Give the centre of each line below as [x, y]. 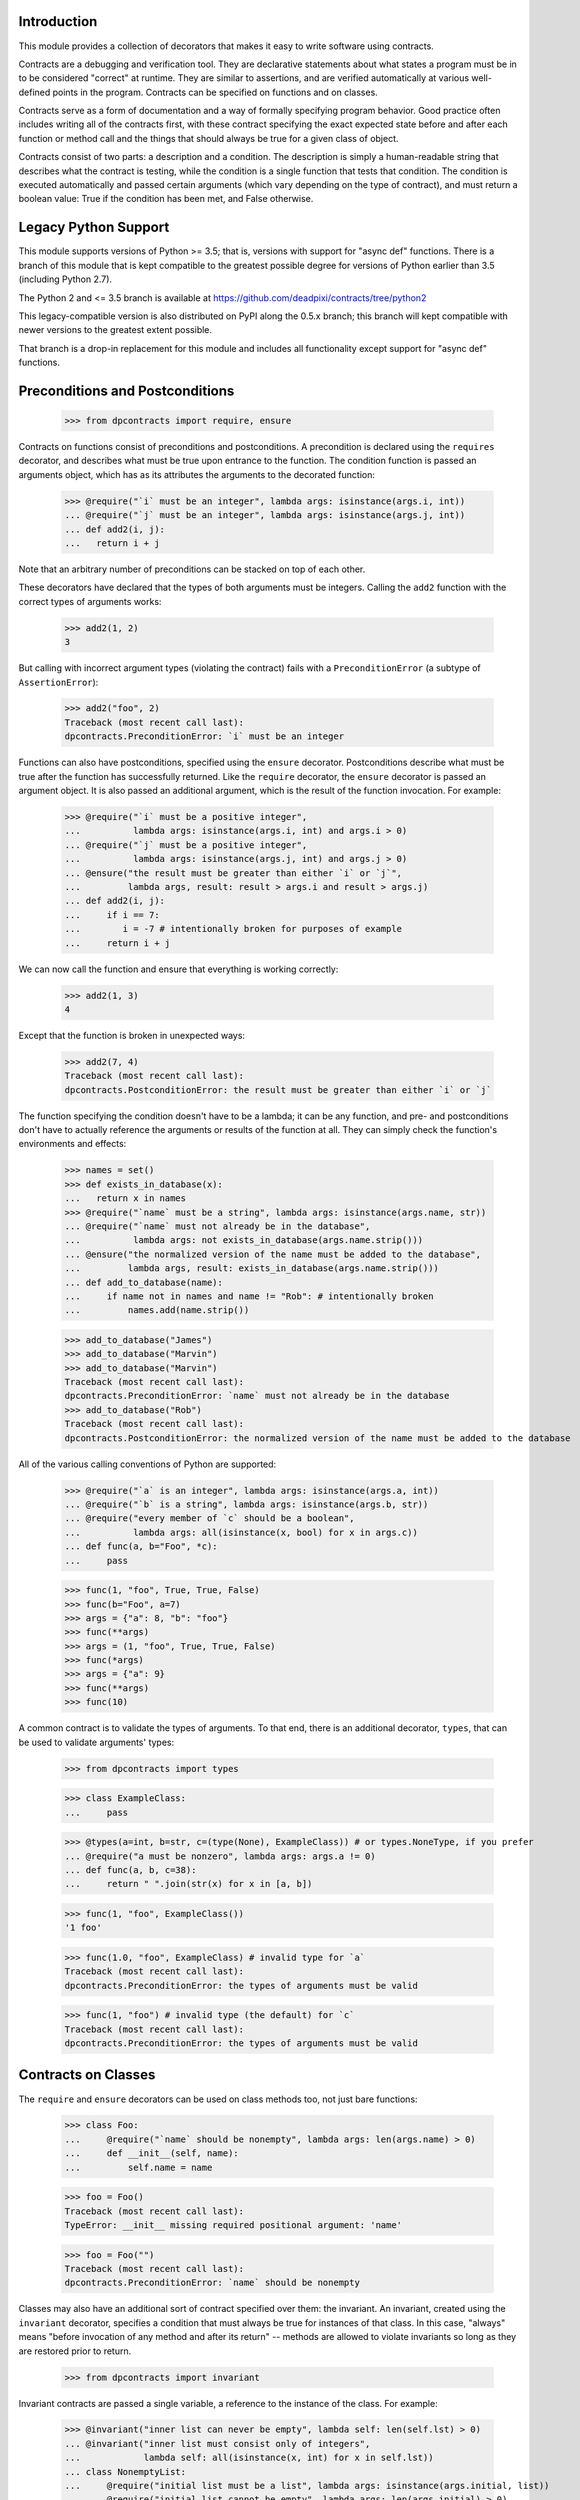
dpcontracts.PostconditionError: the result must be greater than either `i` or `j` [278, 1089]
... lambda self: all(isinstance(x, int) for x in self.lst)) [249, 2458]
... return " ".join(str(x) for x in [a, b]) [188, 1884]
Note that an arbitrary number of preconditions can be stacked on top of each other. [192, 569]
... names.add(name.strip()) [157, 1310]
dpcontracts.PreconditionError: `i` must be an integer [204, 736]
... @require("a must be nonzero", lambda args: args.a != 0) [220, 1856]
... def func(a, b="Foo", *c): [141, 1546]
